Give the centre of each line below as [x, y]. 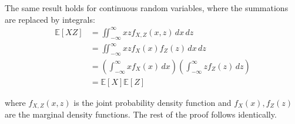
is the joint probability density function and [152, 102]
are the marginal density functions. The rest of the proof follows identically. [141, 114]
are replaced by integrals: [50, 19]
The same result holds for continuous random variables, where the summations [147, 8]
